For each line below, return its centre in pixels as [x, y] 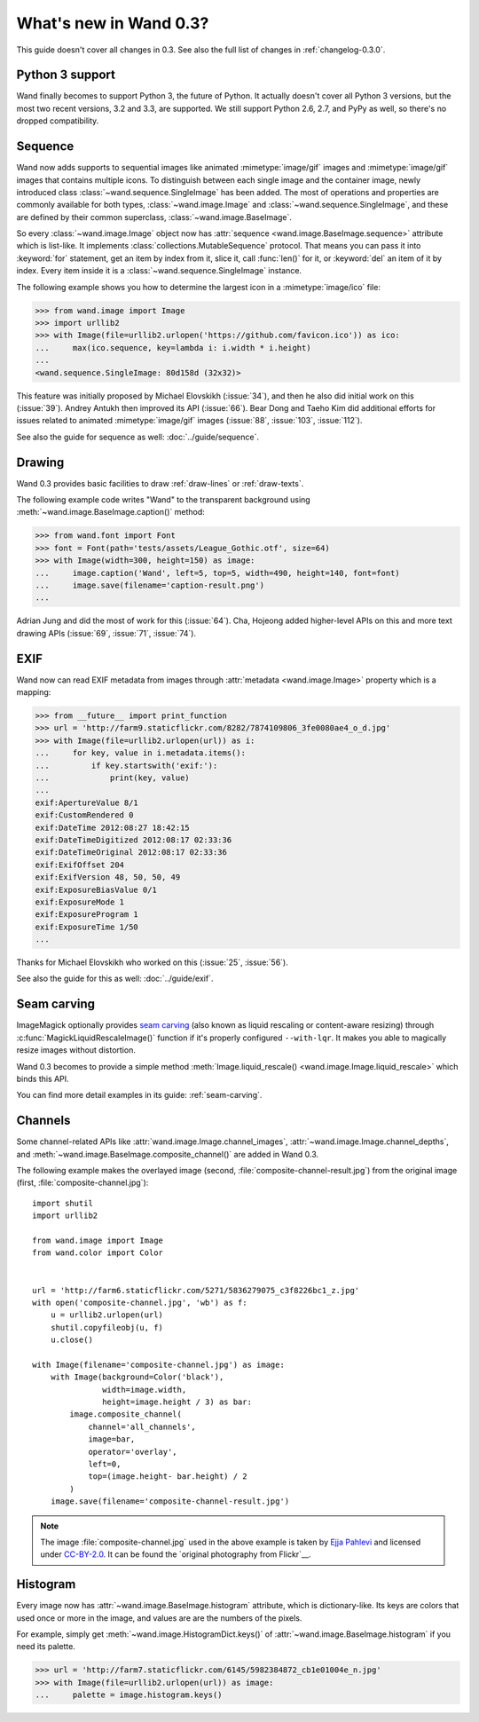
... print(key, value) [112, 778]
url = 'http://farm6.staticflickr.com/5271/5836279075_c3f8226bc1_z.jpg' [196, 1290]
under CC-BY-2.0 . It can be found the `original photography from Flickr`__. [176, 1554]
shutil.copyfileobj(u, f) [107, 1327]
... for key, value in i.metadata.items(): [140, 753]
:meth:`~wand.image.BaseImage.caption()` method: [111, 512]
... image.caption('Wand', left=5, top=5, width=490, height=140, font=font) [218, 573]
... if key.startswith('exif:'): [126, 765]
